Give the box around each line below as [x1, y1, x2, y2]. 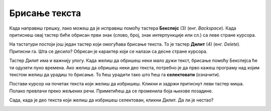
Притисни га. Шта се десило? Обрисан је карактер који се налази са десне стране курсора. [9, 48, 208, 54]
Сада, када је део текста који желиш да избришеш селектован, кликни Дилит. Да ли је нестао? [9, 97, 214, 103]
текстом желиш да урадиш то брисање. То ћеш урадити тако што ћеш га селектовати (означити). [9, 71, 220, 77]
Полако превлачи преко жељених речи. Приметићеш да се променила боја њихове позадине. [9, 88, 213, 94]
